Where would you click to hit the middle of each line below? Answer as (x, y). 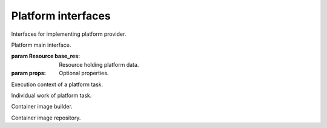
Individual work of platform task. (51, 95)
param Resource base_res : (46, 56)
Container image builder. (42, 107)
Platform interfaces (61, 16)
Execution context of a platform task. (57, 84)
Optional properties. (84, 73)
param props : (28, 73)
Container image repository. (46, 118)
